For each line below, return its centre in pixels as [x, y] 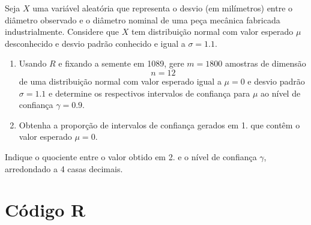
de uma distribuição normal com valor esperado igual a [120, 81]
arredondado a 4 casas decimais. [64, 168]
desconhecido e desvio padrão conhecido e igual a [95, 43]
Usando [33, 63]
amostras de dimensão [265, 63]
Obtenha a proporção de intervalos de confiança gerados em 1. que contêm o [159, 124]
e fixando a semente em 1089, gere [121, 63]
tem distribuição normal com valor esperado [212, 31]
